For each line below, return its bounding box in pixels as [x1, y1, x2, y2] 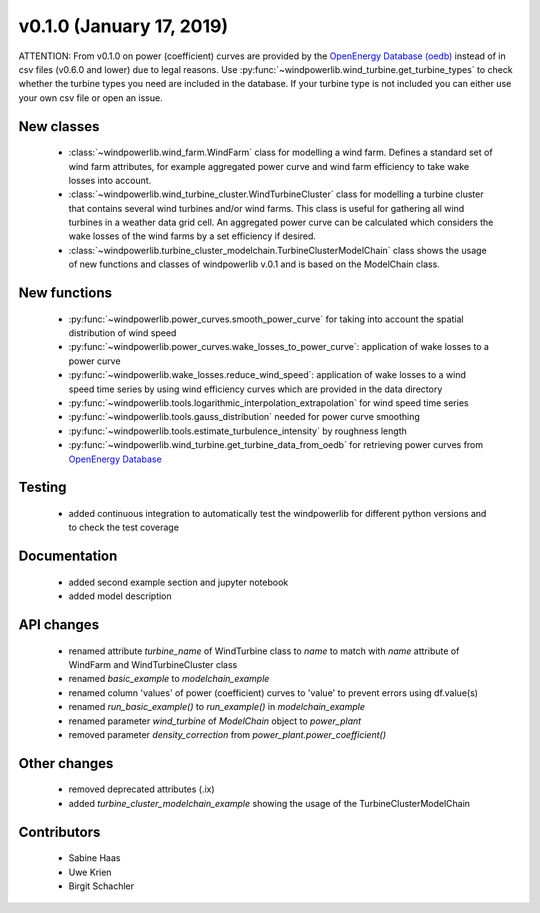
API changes [18, 616, 100, 633]
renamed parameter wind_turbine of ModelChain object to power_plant [68, 715, 362, 727]
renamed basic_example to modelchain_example [68, 673, 270, 685]
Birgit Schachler [68, 880, 135, 892]
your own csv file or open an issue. [18, 91, 164, 104]
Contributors [18, 823, 101, 840]
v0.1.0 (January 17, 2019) [18, 15, 229, 37]
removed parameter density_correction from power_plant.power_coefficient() [68, 728, 387, 740]
